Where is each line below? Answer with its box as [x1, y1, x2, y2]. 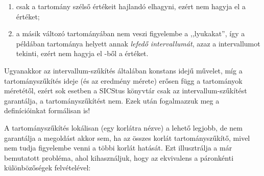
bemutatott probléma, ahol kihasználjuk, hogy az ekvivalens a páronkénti [4, 152, 234, 163]
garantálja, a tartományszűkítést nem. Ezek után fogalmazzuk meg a [4, 95, 220, 106]
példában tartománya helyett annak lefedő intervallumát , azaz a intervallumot [16, 38, 260, 48]
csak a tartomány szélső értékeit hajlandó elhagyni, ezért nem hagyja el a [16, 1, 246, 11]
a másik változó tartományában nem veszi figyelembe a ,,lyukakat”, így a [16, 28, 245, 39]
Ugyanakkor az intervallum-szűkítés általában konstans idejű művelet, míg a [4, 65, 243, 76]
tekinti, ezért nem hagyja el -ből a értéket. [16, 48, 149, 59]
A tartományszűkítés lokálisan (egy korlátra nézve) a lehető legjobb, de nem [4, 122, 243, 133]
